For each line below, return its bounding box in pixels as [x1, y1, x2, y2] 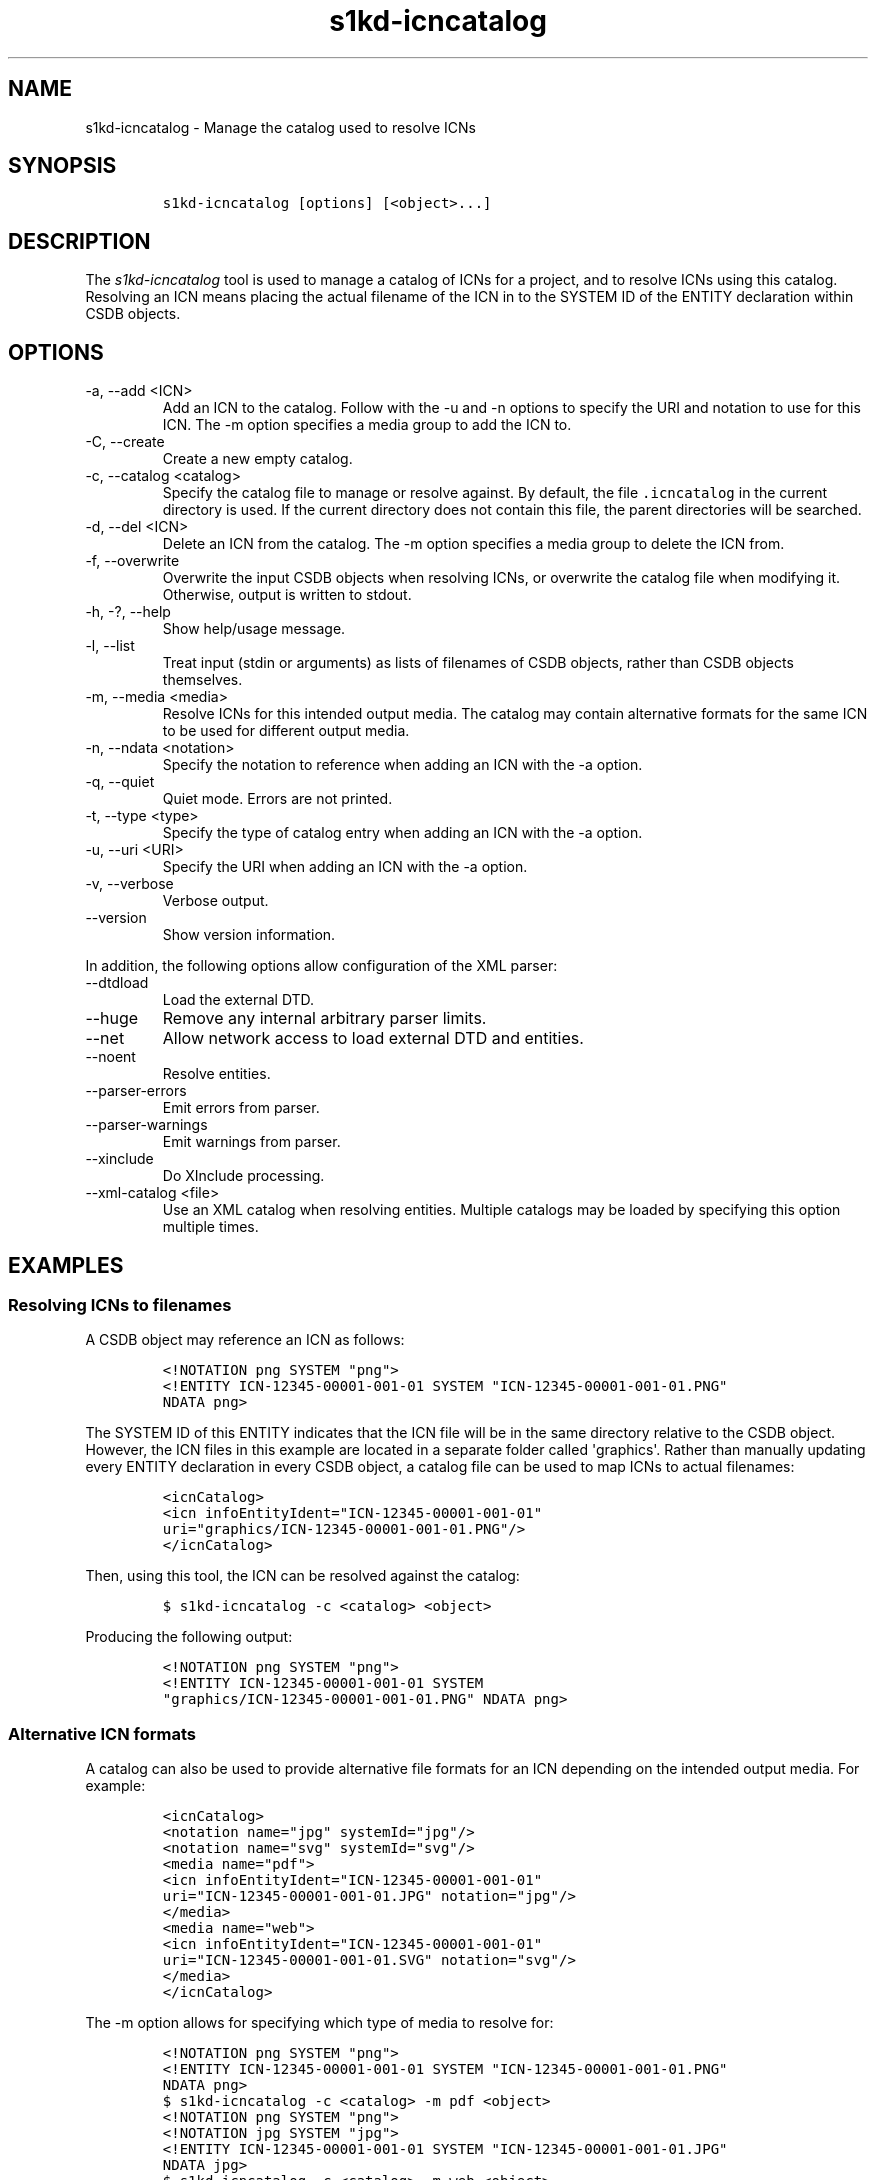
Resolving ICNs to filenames [8, 1294, 232, 1315]
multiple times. [162, 1218, 259, 1236]
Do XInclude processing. [162, 1167, 325, 1185]
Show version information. [162, 926, 336, 944]
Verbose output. [162, 892, 269, 910]
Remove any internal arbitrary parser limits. [162, 1008, 487, 1029]
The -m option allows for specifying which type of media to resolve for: [85, 2014, 554, 2032]
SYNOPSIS [8, 153, 117, 179]
